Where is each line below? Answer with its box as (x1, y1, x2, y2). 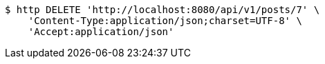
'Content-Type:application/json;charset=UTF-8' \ (28, 15, 302, 26)
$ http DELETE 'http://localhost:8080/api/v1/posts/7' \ (5, 4, 320, 15)
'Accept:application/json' (28, 26, 174, 37)
